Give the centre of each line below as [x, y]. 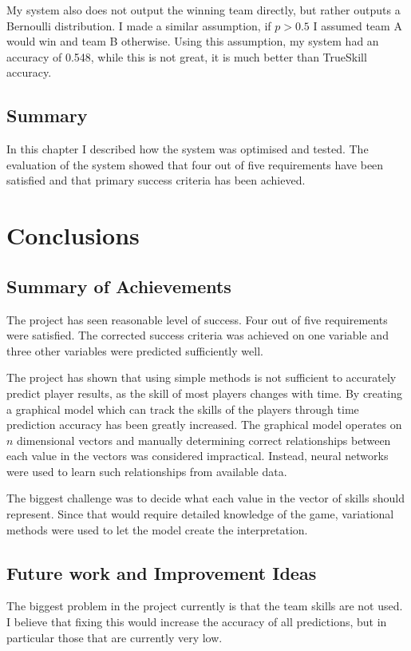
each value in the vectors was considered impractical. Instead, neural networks [198, 456]
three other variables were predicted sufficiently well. [135, 350]
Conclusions [73, 235]
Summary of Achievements [119, 286]
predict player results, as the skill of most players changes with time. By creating [204, 393]
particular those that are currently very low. [115, 637]
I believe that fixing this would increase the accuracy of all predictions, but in [197, 622]
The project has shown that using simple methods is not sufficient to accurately [202, 377]
